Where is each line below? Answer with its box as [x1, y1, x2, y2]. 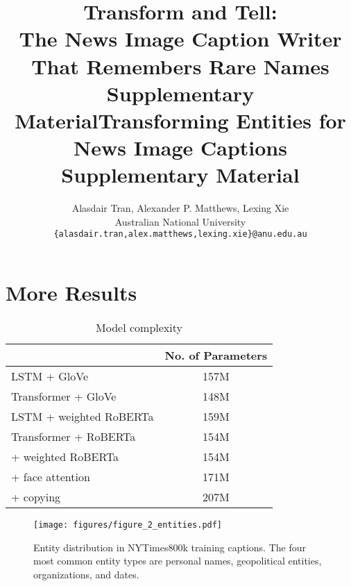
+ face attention [11, 469, 90, 485]
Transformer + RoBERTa [11, 428, 136, 445]
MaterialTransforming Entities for [15, 106, 346, 134]
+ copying [11, 489, 61, 505]
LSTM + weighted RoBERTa [11, 408, 154, 425]
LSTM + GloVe [11, 368, 89, 385]
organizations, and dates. [33, 567, 139, 581]
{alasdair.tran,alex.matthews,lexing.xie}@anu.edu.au [53, 229, 307, 240]
